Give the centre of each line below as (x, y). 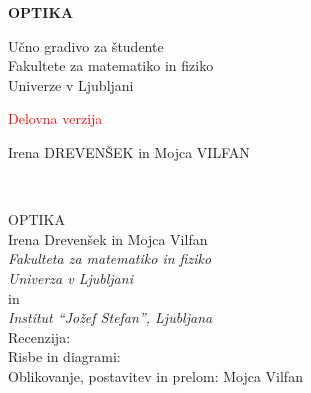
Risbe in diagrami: (64, 356)
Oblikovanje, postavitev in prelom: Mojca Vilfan (155, 375)
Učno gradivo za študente (86, 45)
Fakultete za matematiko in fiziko (111, 65)
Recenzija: (39, 336)
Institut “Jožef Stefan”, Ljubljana (110, 317)
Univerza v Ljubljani (70, 277)
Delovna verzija (55, 118)
